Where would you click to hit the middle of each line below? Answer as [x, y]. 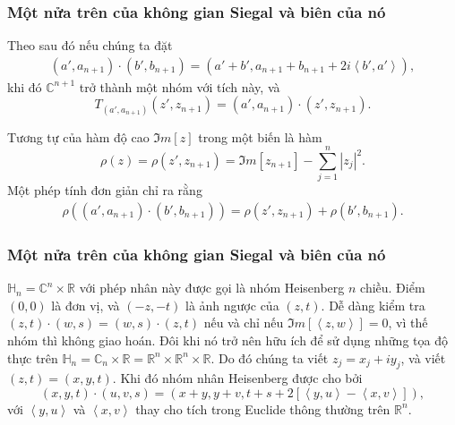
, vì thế [408, 323]
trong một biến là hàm [260, 136]
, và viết [423, 357]
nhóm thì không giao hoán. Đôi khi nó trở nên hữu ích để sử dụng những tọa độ [227, 340]
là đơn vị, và [86, 305]
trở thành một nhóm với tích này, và [180, 86]
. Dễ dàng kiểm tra [373, 305]
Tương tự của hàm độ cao [78, 136]
